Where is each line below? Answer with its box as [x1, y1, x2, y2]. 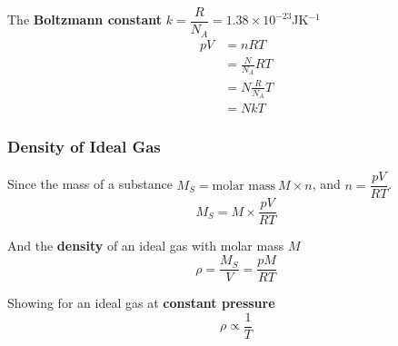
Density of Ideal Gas [7, 135, 161, 158]
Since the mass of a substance [7, 174, 173, 193]
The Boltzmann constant [7, 10, 162, 29]
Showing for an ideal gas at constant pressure [7, 293, 275, 312]
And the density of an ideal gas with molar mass [7, 236, 284, 255]
